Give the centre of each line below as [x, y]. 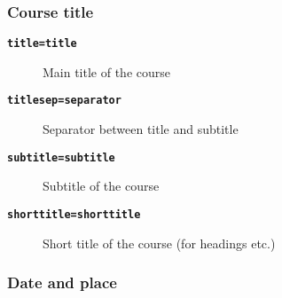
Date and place [62, 282]
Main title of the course [107, 71]
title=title [42, 44]
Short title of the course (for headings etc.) [159, 243]
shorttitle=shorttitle [74, 214]
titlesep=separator [64, 101]
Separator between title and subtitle [141, 129]
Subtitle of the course [101, 186]
